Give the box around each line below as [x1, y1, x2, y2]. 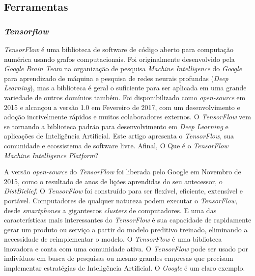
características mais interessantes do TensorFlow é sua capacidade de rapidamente [4, 215, 252, 225]
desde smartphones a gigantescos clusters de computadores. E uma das [4, 205, 217, 215]
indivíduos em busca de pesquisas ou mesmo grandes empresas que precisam [4, 253, 233, 263]
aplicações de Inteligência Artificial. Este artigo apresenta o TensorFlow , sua [4, 131, 234, 141]
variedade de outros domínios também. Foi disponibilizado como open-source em [4, 92, 246, 102]
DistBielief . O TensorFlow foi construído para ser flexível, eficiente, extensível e [4, 186, 243, 196]
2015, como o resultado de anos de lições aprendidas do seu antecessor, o [4, 176, 223, 186]
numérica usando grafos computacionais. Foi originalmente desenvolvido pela [4, 54, 235, 64]
